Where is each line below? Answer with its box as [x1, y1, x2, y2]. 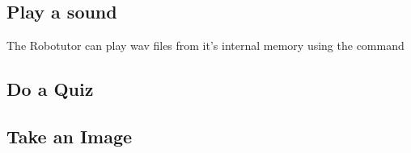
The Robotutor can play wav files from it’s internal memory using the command [6, 37, 405, 54]
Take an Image [6, 123, 133, 148]
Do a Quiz [6, 76, 94, 101]
